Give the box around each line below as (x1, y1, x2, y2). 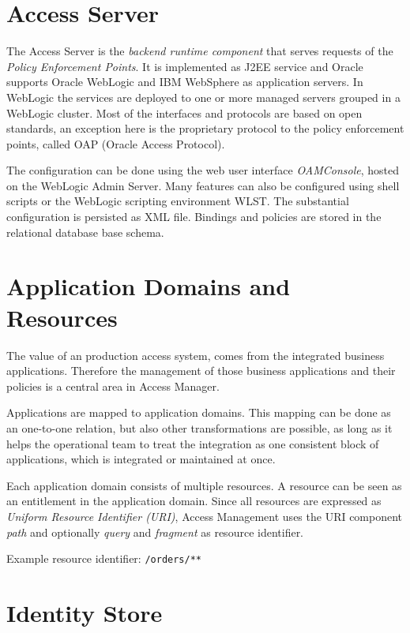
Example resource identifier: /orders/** (6, 550, 201, 567)
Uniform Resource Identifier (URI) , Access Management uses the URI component (6, 508, 403, 524)
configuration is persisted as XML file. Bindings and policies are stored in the (6, 208, 382, 225)
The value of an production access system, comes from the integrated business (6, 346, 385, 363)
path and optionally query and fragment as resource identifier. (6, 523, 304, 540)
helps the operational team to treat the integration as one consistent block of (6, 435, 379, 451)
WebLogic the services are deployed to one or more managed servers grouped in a (6, 88, 401, 105)
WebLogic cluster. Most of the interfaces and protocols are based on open (6, 104, 363, 121)
